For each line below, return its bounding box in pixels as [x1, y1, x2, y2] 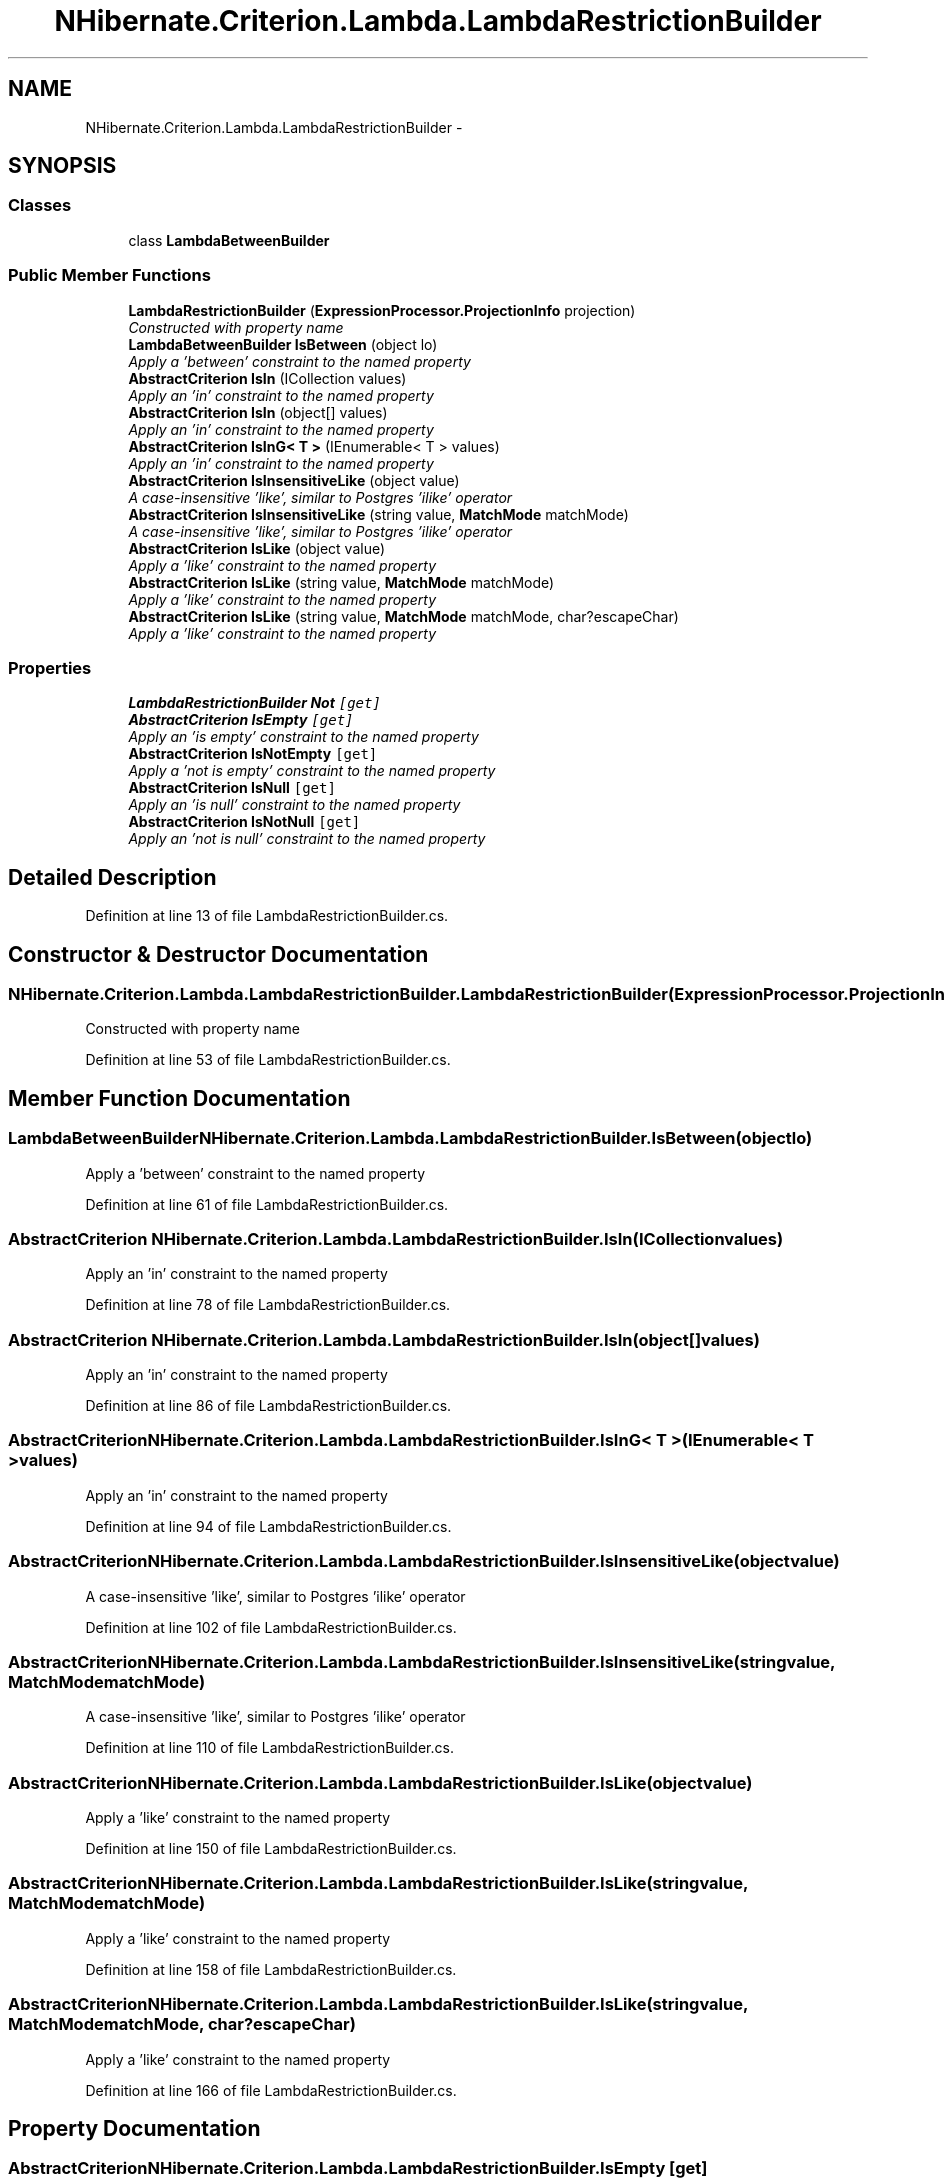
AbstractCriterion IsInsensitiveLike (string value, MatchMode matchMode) [128, 505, 629, 523]
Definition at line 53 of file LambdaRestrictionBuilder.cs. [85, 1051, 451, 1069]
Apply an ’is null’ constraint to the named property [128, 796, 461, 814]
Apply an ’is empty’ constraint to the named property [128, 728, 479, 746]
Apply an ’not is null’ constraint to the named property [128, 830, 486, 848]
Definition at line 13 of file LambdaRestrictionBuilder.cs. [85, 907, 449, 925]
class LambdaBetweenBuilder [128, 231, 330, 249]
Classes [8, 195, 72, 216]
